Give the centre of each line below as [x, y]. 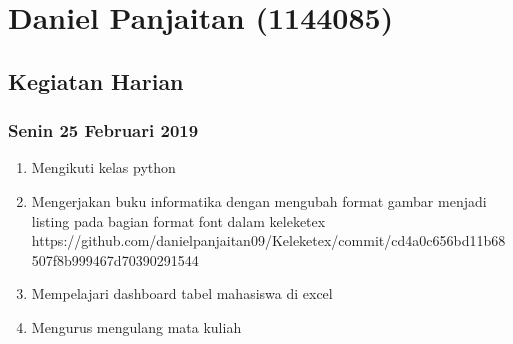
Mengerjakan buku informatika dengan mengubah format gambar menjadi [259, 200]
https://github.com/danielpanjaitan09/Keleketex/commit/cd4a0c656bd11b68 [268, 240]
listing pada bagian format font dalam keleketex [178, 220]
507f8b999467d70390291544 [115, 259]
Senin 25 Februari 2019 [103, 130]
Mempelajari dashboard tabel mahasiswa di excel [182, 293]
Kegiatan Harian [96, 80]
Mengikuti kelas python [103, 167]
